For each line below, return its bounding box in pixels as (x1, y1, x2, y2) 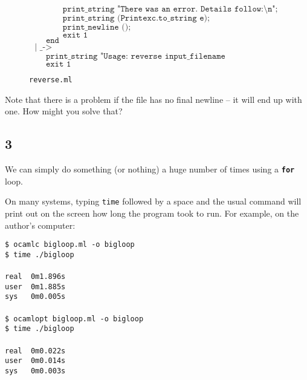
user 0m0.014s (5, 356, 66, 365)
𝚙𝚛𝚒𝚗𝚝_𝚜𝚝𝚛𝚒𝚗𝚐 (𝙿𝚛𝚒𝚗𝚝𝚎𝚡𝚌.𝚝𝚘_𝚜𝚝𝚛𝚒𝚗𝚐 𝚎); (62, 14, 210, 22)
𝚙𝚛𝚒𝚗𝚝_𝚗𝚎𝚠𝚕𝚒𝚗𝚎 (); (62, 23, 131, 31)
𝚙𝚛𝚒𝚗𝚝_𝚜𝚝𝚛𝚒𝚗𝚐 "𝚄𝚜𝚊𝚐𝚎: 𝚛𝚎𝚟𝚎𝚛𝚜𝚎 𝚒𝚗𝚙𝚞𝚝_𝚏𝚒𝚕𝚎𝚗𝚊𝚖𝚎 (45, 52, 225, 61)
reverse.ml (29, 76, 73, 84)
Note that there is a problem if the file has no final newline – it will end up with (5, 93, 302, 105)
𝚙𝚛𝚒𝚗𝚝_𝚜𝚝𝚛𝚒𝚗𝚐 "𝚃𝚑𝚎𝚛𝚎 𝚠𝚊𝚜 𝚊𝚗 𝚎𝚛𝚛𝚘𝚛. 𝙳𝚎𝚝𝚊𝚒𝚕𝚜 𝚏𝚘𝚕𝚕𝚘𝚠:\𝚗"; (62, 5, 278, 13)
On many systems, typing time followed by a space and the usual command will (5, 195, 302, 208)
